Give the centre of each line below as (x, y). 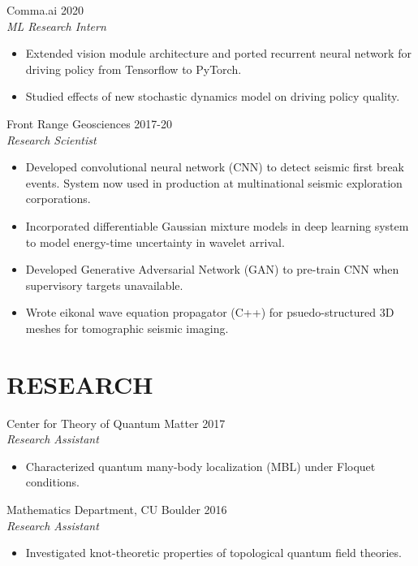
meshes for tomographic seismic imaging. (127, 328)
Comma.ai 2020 (45, 10)
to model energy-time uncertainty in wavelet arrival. (155, 242)
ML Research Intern (56, 26)
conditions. (53, 482)
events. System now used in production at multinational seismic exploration (214, 182)
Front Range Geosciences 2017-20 (90, 123)
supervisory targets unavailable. (104, 285)
